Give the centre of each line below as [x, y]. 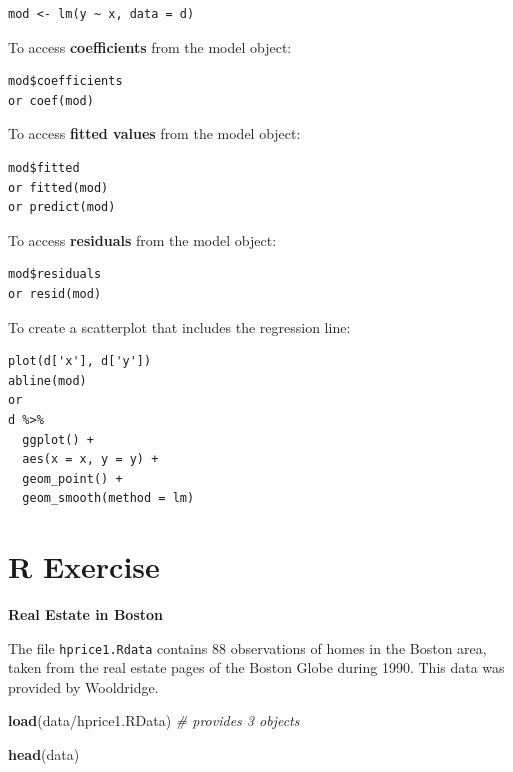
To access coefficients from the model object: [150, 46]
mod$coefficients [65, 81]
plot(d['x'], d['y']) [80, 361]
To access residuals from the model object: [142, 239]
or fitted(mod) [58, 187]
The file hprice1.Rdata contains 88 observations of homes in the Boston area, [247, 647]
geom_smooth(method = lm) [108, 498]
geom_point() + [72, 478]
